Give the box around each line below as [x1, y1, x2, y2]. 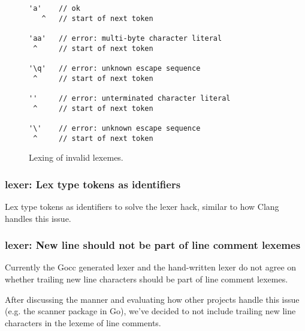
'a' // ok [29, 4, 80, 13]
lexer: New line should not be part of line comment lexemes [5, 237, 301, 252]
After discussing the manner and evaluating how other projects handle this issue [5, 293, 300, 305]
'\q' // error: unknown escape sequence [29, 64, 201, 73]
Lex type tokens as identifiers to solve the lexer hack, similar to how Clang [5, 200, 279, 212]
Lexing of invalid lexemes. [29, 151, 123, 164]
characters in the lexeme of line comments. [5, 316, 161, 329]
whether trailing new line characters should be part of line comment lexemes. [5, 273, 288, 285]
